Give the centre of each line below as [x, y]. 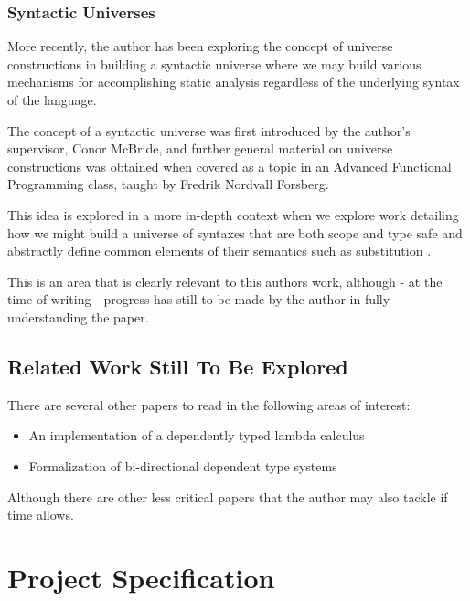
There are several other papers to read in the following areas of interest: [209, 404]
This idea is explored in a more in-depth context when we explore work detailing [233, 214]
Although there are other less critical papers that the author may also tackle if [228, 496]
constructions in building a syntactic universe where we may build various [214, 63]
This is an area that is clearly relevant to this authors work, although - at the [225, 281]
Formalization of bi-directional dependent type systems [183, 465]
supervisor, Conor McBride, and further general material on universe [200, 148]
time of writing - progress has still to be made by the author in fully [199, 299]
